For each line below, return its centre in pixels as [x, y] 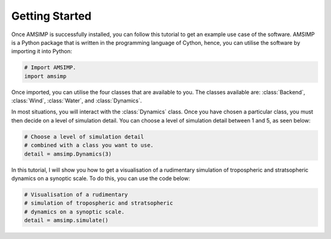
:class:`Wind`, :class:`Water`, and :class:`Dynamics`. [77, 101]
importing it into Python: [42, 51]
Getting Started [51, 16]
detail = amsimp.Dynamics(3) [68, 154]
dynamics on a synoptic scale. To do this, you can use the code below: [101, 178]
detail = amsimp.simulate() [66, 220]
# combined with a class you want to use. [89, 145]
